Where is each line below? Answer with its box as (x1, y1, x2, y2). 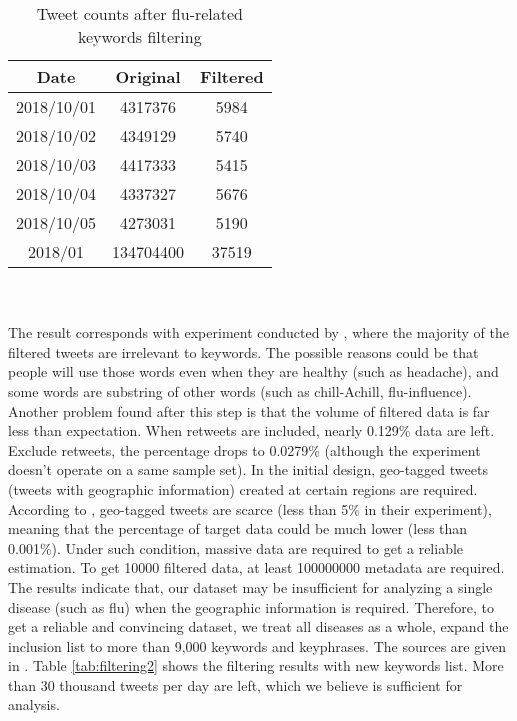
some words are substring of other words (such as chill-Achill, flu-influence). (8, 380, 472, 401)
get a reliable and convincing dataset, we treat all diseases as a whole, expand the (8, 616, 509, 637)
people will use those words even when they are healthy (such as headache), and (8, 361, 499, 382)
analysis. (8, 694, 60, 715)
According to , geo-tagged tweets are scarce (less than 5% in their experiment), (8, 498, 492, 519)
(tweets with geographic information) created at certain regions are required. (8, 478, 478, 499)
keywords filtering (77, 25, 202, 48)
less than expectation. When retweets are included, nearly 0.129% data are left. (8, 420, 495, 441)
